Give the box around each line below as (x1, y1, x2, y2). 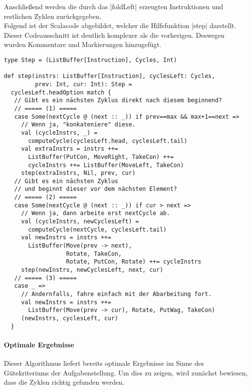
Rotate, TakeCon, (66, 250, 122, 257)
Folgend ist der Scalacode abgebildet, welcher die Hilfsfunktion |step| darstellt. (4, 20, 236, 31)
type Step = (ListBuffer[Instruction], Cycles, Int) (4, 56, 177, 63)
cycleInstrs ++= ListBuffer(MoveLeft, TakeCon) (28, 161, 184, 169)
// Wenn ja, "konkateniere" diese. (21, 121, 136, 128)
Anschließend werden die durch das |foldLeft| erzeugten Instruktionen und (4, 1, 223, 11)
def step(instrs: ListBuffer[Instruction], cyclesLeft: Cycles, (4, 73, 215, 80)
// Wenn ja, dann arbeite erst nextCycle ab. (21, 210, 170, 217)
